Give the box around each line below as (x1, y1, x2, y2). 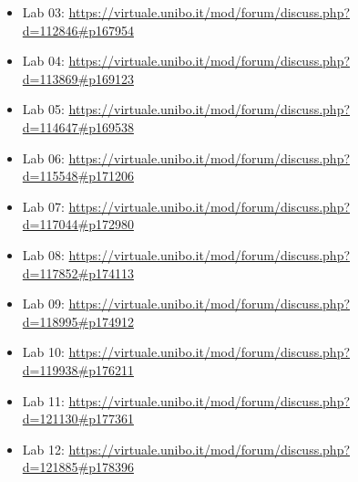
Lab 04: (22, 51, 65, 70)
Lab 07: (22, 196, 65, 215)
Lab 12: (22, 439, 65, 458)
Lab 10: (22, 342, 65, 361)
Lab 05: (22, 100, 65, 119)
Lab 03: (22, 3, 65, 21)
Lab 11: (22, 391, 65, 410)
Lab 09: (22, 294, 65, 313)
